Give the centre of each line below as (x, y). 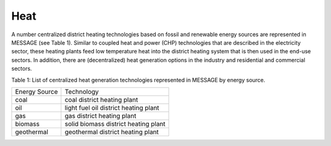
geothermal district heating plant (112, 132)
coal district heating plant (101, 99)
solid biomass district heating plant (115, 124)
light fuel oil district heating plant (112, 107)
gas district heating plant (101, 115)
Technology (82, 91)
